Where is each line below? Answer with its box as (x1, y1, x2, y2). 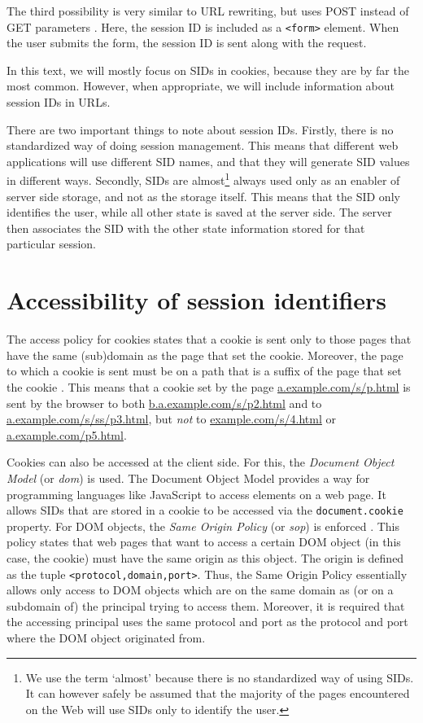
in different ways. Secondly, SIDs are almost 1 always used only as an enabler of (7, 169, 400, 189)
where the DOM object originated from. (7, 629, 206, 646)
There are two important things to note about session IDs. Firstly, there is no (7, 120, 394, 138)
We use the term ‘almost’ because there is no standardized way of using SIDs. (25, 668, 414, 686)
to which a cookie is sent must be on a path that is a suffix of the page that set (7, 362, 402, 379)
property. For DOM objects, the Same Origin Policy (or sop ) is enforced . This (7, 517, 399, 534)
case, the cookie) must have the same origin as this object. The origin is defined (7, 549, 404, 566)
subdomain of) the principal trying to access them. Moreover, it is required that (7, 597, 405, 614)
